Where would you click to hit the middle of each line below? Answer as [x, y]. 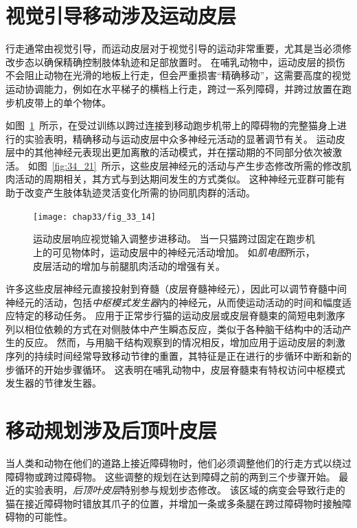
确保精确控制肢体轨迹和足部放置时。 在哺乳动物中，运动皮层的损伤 [194, 61]
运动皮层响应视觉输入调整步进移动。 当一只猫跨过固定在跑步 [169, 239]
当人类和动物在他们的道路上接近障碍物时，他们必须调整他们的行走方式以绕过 [178, 462]
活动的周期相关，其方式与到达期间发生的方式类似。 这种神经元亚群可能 [175, 179]
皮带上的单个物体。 [68, 102]
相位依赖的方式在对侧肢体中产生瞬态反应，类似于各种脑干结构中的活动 [183, 329]
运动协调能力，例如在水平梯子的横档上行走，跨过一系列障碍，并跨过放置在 [174, 88]
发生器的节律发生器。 [54, 383]
